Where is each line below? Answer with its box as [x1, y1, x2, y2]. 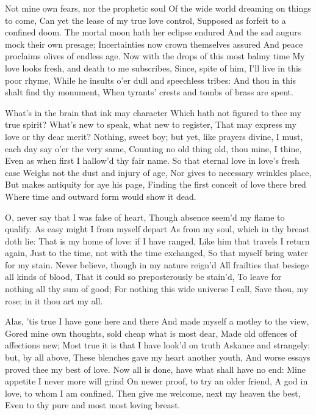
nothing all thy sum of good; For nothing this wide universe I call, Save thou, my [5, 282, 309, 295]
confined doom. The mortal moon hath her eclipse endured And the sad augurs [5, 26, 301, 39]
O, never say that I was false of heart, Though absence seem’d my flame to [5, 210, 285, 223]
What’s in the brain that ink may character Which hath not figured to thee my [5, 106, 301, 119]
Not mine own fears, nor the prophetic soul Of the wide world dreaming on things [5, 2, 311, 14]
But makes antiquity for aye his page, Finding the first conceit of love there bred [5, 178, 306, 191]
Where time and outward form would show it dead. [5, 189, 196, 202]
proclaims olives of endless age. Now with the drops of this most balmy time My [5, 50, 305, 62]
